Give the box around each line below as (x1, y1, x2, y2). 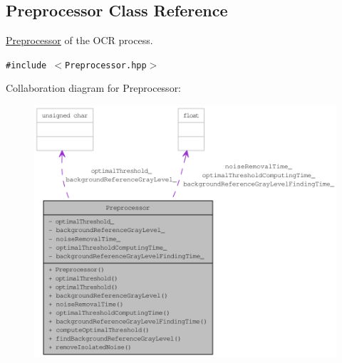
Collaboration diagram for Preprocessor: (6, 80, 182, 95)
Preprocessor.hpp (65, 60, 147, 70)
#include (6, 60, 47, 70)
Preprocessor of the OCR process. (6, 33, 153, 48)
